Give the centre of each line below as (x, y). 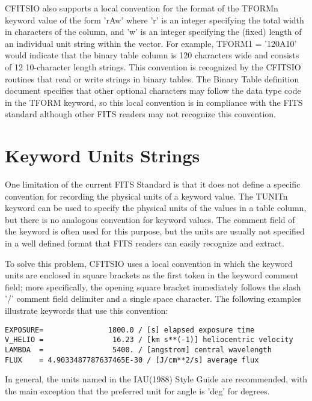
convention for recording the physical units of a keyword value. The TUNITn (146, 196)
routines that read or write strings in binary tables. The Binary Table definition (152, 78)
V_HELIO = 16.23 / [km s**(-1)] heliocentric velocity (149, 340)
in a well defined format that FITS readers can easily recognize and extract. (145, 243)
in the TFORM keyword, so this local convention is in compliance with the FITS (154, 102)
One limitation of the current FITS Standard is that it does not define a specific (153, 184)
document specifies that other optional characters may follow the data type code (153, 90)
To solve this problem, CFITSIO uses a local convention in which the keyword (149, 263)
